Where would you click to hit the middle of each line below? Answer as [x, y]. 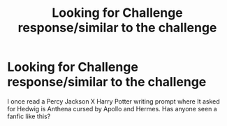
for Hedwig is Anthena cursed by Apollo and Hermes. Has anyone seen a [112, 108]
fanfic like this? [29, 116]
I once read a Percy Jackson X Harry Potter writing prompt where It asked [113, 101]
